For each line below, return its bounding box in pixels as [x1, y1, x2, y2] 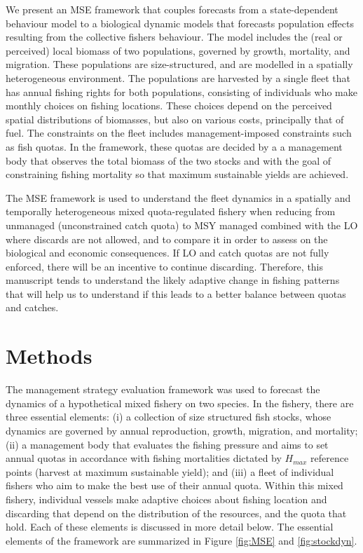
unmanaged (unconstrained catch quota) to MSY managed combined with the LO [6, 217, 358, 232]
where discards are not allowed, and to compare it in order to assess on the [6, 231, 328, 246]
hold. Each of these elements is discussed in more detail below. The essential [6, 519, 334, 534]
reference [310, 451, 349, 465]
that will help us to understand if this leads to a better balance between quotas [6, 286, 346, 301]
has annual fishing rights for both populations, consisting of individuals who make [6, 84, 357, 99]
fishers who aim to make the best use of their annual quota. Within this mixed [6, 478, 343, 493]
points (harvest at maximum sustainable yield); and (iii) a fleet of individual [6, 464, 334, 479]
